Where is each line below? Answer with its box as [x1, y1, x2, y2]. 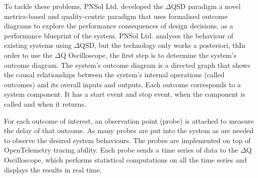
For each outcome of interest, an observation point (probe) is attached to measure [4, 115, 254, 126]
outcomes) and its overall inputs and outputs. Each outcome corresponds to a [4, 79, 241, 89]
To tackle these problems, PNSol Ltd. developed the [4, 1, 163, 11]
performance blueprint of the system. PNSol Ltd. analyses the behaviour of [4, 30, 234, 40]
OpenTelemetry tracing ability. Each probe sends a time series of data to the [4, 145, 239, 155]
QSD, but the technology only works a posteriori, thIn [80, 40, 246, 50]
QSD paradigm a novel [171, 1, 241, 11]
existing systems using [4, 40, 72, 50]
